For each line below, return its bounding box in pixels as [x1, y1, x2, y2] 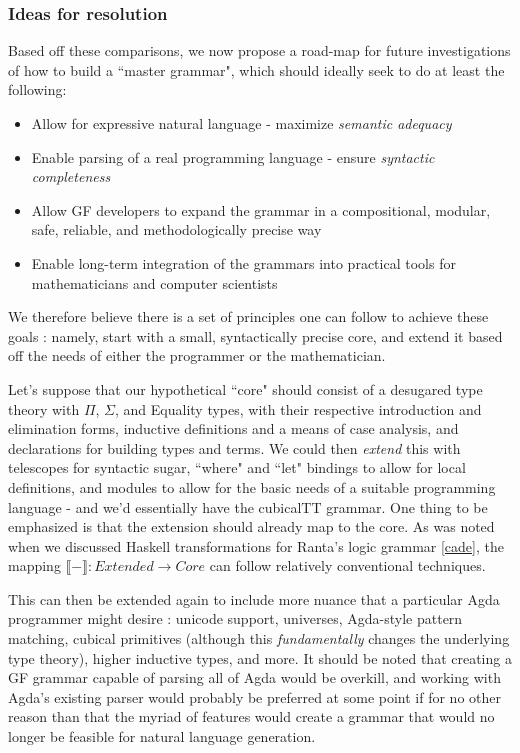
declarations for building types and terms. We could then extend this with [8, 437, 461, 458]
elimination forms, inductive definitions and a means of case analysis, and [8, 418, 459, 439]
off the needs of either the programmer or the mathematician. [8, 345, 386, 366]
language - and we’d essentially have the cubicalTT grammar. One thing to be [8, 496, 488, 517]
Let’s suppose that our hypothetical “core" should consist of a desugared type [8, 378, 483, 399]
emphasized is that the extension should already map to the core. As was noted [8, 516, 495, 537]
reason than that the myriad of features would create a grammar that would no [8, 706, 495, 727]
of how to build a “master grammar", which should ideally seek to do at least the [8, 59, 505, 80]
